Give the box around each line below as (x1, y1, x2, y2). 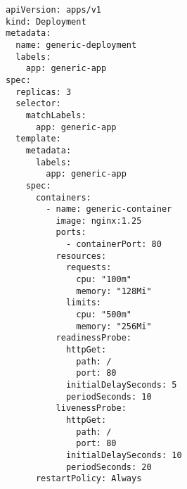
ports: (56, 227, 86, 238)
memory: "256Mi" (76, 321, 152, 331)
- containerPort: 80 (65, 239, 162, 250)
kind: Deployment (6, 16, 86, 27)
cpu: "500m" (76, 310, 131, 320)
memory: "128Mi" (76, 286, 152, 296)
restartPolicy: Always (35, 474, 142, 484)
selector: (15, 99, 61, 109)
